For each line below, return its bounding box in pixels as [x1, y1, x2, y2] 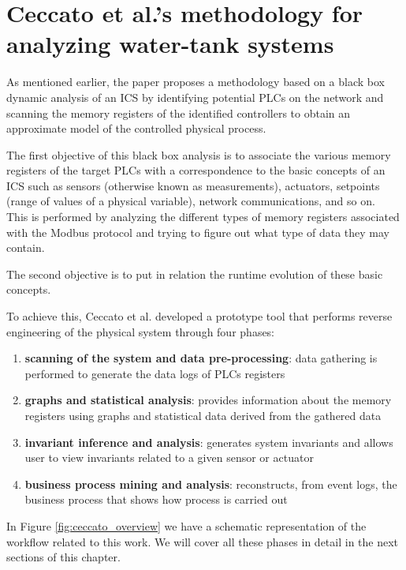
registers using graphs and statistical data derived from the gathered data [24, 407, 382, 423]
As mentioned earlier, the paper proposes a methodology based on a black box [6, 73, 385, 90]
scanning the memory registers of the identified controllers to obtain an [6, 104, 351, 121]
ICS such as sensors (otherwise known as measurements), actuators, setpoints [6, 177, 380, 193]
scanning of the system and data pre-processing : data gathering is [24, 350, 378, 366]
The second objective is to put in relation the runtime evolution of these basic [6, 265, 383, 282]
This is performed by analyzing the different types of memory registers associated [6, 208, 400, 225]
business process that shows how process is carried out [24, 491, 288, 508]
